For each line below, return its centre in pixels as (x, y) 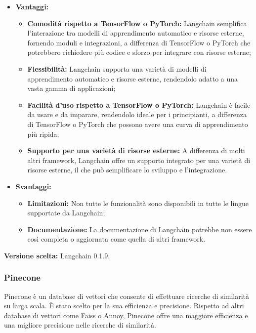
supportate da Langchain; (66, 213)
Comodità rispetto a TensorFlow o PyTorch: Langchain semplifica (137, 23)
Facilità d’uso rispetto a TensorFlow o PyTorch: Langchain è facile (139, 104)
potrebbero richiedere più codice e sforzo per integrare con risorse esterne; (139, 52)
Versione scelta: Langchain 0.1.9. (57, 255)
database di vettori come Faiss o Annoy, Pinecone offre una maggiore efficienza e (126, 315)
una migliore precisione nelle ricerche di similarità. (80, 325)
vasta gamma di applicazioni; (71, 88)
